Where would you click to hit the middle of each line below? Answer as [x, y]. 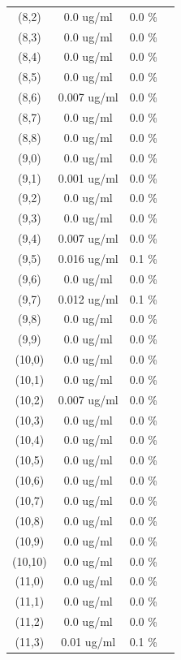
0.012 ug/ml [88, 298]
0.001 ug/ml [88, 177]
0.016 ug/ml [88, 258]
